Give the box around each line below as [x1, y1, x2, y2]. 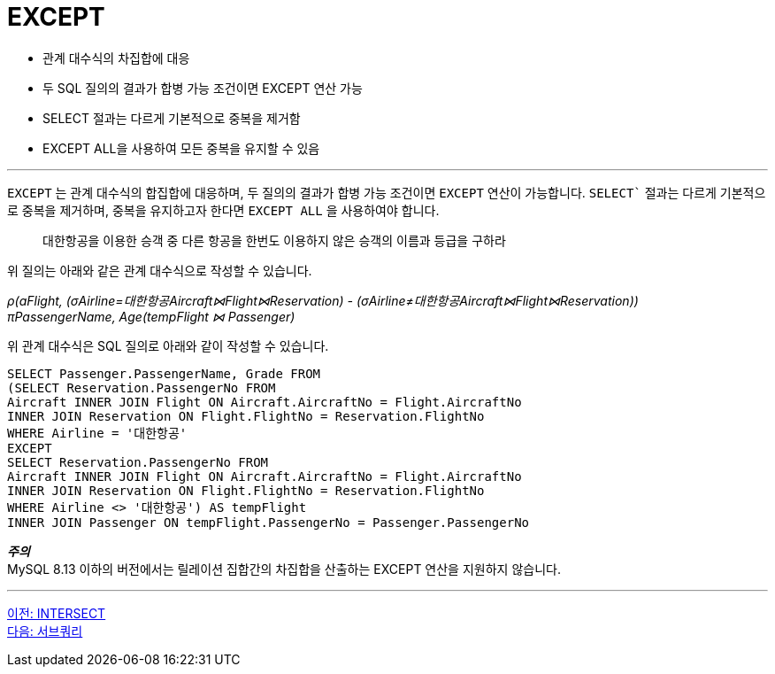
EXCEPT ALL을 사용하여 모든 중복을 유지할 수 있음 [42, 140, 320, 156]
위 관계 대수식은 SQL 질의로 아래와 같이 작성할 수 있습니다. [7, 337, 329, 353]
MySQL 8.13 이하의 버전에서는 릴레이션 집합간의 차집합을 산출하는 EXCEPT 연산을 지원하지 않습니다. [7, 561, 561, 577]
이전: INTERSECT [7, 605, 106, 621]
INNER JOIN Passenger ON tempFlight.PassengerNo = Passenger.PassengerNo [7, 515, 530, 530]
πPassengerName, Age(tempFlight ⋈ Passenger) [7, 308, 295, 324]
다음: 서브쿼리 [7, 623, 83, 639]
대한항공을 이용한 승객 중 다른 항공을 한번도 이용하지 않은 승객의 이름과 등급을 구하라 [42, 232, 506, 248]
